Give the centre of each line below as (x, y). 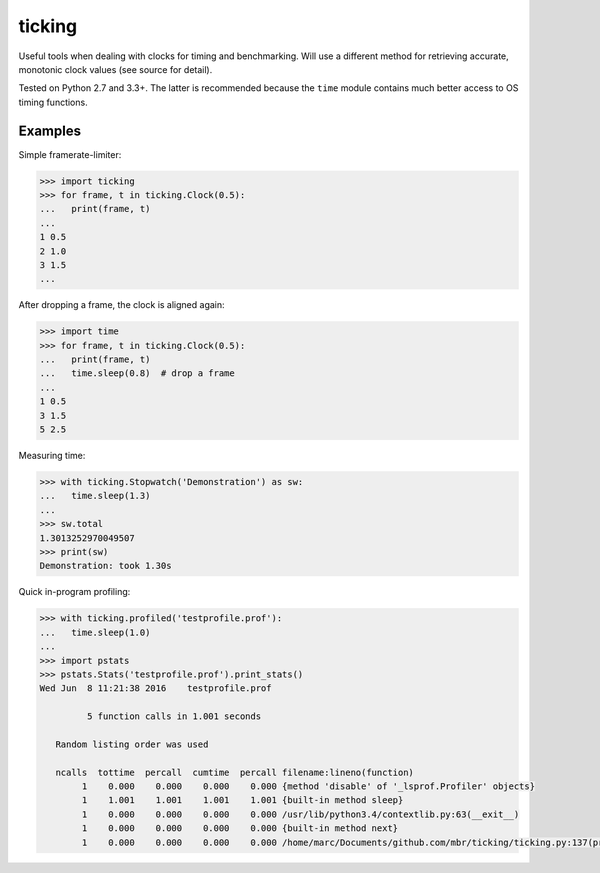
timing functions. (53, 102)
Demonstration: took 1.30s (105, 566)
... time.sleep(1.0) (95, 632)
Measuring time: (52, 456)
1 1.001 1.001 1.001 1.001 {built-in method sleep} (242, 800)
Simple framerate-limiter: (70, 154)
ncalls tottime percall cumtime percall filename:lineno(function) (235, 772)
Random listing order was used (132, 744)
